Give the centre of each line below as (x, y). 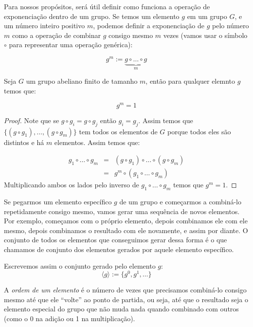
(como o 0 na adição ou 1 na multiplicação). (70, 318)
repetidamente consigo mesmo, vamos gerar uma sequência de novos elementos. (122, 211)
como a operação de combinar (56, 35)
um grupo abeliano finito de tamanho (82, 81)
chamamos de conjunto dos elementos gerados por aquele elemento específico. (119, 249)
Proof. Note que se (32, 120)
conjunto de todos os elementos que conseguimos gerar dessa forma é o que (116, 240)
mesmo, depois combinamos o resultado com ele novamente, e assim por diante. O (126, 230)
